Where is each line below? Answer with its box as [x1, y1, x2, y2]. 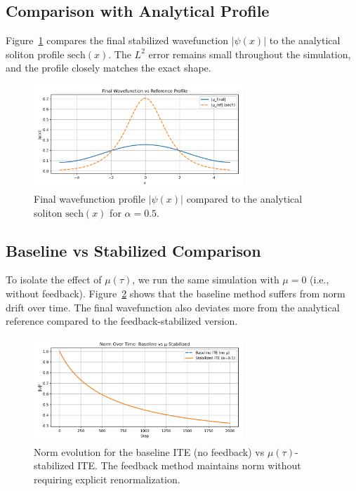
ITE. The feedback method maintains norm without [77, 458, 301, 473]
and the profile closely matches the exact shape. [6, 60, 211, 75]
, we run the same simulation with [132, 272, 279, 287]
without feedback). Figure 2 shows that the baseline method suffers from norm [6, 285, 345, 300]
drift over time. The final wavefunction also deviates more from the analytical [6, 300, 340, 314]
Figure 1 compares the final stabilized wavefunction [6, 33, 228, 48]
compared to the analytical [186, 191, 303, 206]
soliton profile [6, 46, 65, 61]
